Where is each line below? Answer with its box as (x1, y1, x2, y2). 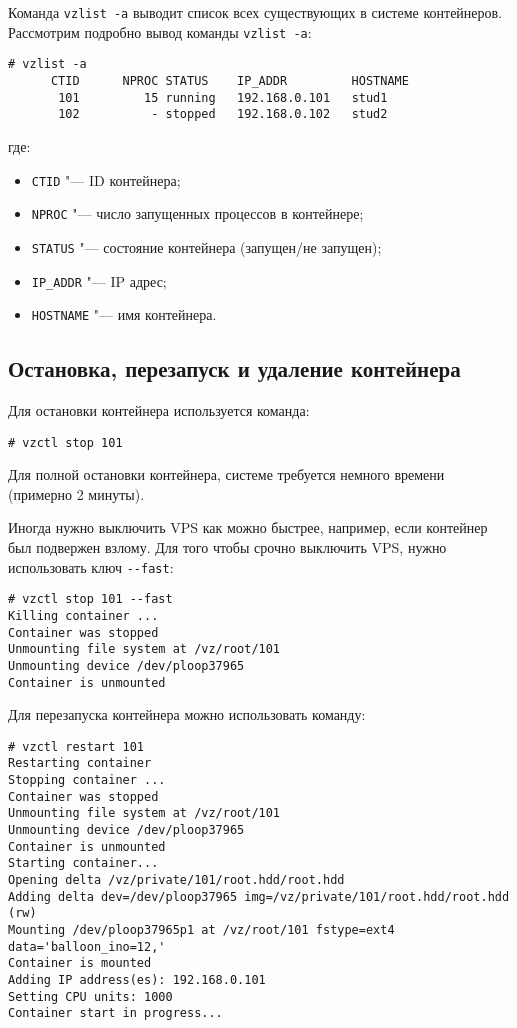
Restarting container (8, 756, 152, 771)
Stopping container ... (8, 773, 166, 788)
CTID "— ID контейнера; (31, 169, 181, 190)
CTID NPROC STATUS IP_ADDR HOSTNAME (50, 73, 409, 88)
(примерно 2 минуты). (8, 483, 145, 504)
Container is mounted (8, 956, 152, 971)
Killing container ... (8, 608, 159, 623)
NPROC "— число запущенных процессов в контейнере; (31, 203, 364, 224)
